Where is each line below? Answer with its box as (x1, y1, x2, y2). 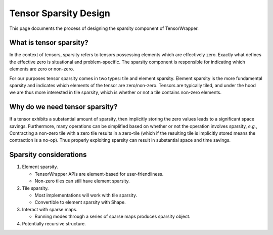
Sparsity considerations (9, 150, 87, 159)
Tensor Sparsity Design (9, 8, 111, 19)
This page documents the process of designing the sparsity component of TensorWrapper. (9, 25, 199, 31)
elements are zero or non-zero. (9, 66, 74, 72)
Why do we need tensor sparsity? (9, 103, 118, 111)
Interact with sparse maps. (22, 206, 78, 212)
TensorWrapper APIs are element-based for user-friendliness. (34, 171, 164, 177)
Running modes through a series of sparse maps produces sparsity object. (34, 213, 191, 220)
